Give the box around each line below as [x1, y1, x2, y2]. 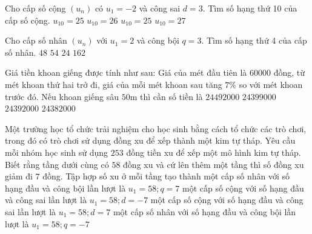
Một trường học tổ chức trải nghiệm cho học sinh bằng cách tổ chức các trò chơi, [5, 122, 307, 135]
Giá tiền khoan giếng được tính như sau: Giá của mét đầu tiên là [5, 66, 247, 79]
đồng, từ [273, 66, 305, 79]
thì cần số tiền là [139, 90, 203, 102]
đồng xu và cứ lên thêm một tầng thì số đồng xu [123, 158, 304, 170]
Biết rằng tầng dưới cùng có [5, 158, 109, 170]
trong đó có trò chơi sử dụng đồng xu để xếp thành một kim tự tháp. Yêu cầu [5, 134, 296, 147]
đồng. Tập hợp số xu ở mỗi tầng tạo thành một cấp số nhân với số [42, 170, 290, 182]
